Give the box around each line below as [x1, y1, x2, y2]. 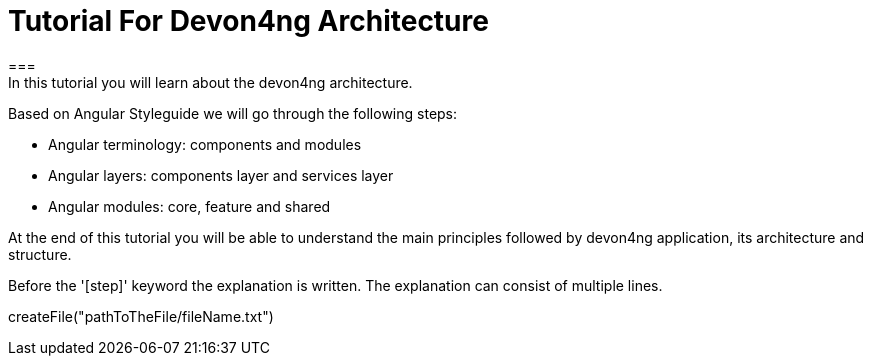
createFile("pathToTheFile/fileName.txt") [8, 307, 274, 325]
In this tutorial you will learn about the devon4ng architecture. [8, 73, 413, 91]
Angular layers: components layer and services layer [48, 166, 394, 184]
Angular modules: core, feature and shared [48, 197, 331, 215]
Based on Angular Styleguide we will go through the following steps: [8, 104, 458, 122]
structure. [8, 245, 72, 263]
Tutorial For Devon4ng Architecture [8, 4, 489, 38]
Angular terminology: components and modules [48, 135, 362, 153]
